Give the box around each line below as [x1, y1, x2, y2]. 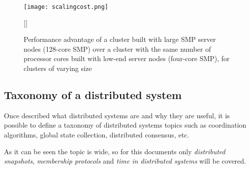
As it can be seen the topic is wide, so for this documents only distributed [4, 146, 225, 156]
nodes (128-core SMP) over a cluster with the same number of [24, 43, 211, 54]
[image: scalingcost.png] [24, 3, 108, 10]
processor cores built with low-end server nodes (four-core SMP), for [24, 53, 230, 64]
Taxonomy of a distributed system [4, 87, 182, 102]
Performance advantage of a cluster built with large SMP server [24, 34, 216, 44]
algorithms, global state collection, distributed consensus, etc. [4, 130, 189, 140]
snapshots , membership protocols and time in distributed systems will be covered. [4, 156, 247, 166]
